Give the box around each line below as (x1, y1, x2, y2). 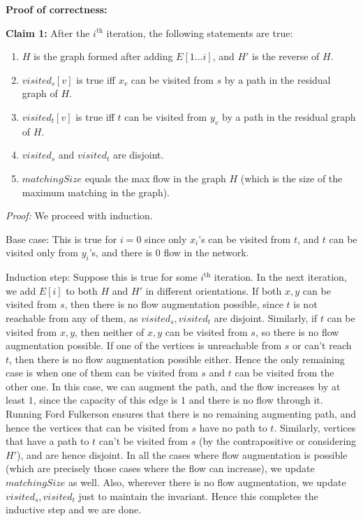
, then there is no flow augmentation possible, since (64, 297, 283, 311)
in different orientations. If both (145, 283, 282, 298)
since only (145, 231, 187, 246)
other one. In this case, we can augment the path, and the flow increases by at (6, 379, 341, 393)
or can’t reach (292, 338, 352, 353)
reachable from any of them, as (6, 310, 138, 325)
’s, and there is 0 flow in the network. (89, 245, 249, 260)
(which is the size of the (240, 170, 343, 185)
